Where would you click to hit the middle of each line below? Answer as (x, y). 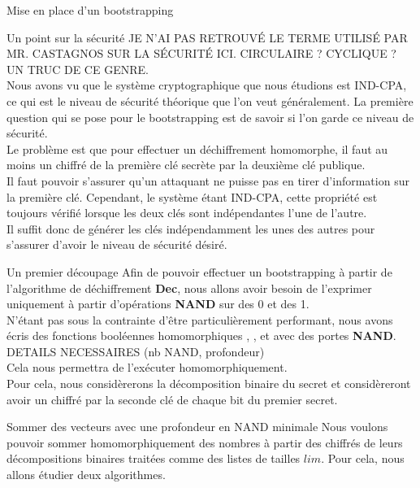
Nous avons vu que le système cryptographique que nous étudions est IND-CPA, (207, 85)
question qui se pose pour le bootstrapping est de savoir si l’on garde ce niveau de (210, 117)
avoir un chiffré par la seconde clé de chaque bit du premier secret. (172, 399)
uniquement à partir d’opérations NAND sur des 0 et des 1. (158, 304)
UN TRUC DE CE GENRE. (78, 69)
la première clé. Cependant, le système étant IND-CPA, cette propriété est (192, 196)
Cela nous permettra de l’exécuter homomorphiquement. (147, 367)
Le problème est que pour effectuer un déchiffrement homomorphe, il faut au (197, 148)
